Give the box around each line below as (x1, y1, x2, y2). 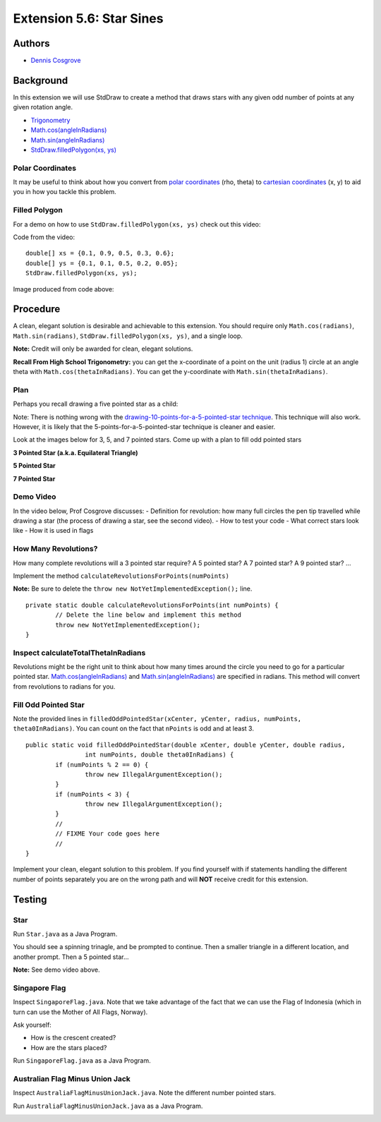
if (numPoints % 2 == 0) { (55, 761, 149, 768)
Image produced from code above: (13, 284, 114, 293)
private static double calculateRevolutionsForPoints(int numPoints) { (25, 601, 279, 609)
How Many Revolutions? (13, 544, 98, 554)
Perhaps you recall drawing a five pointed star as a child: (13, 399, 179, 409)
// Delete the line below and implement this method (55, 611, 241, 619)
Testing (13, 893, 47, 905)
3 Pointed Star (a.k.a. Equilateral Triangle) (13, 448, 138, 457)
